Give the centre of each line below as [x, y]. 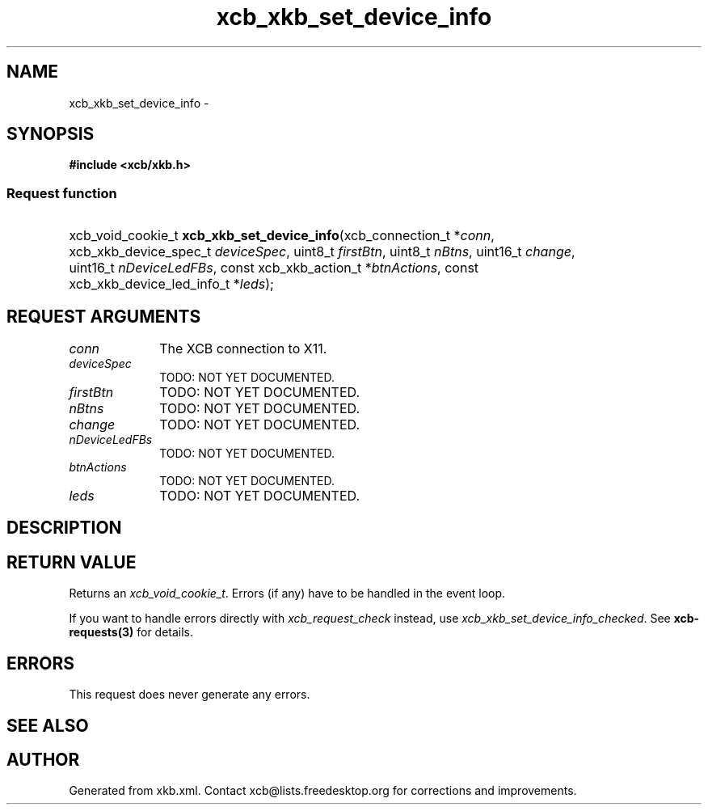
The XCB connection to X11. [243, 349]
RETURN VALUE [72, 562]
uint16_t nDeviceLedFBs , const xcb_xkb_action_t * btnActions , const [274, 268]
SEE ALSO [48, 725]
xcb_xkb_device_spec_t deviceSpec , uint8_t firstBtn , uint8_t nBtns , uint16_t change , [322, 252]
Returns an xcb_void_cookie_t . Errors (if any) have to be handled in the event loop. [287, 593]
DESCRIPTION [64, 528]
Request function [62, 193]
